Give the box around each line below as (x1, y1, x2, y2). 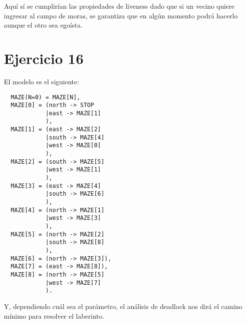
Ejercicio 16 (4, 48, 84, 68)
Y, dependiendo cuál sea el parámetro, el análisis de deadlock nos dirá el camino (4, 301, 243, 311)
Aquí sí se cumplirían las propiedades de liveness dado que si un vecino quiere (4, 1, 235, 11)
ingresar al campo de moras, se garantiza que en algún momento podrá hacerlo (4, 10, 238, 20)
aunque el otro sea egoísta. (4, 20, 83, 30)
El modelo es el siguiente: (4, 76, 79, 86)
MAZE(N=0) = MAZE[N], (11, 93, 80, 101)
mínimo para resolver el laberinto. (4, 310, 105, 321)
